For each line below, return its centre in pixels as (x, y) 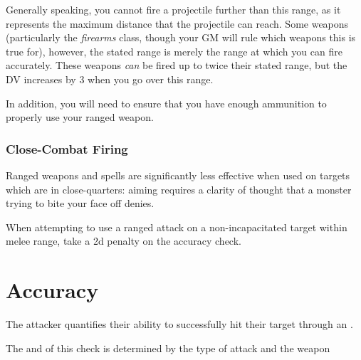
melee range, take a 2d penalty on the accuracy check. (124, 241)
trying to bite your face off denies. (80, 203)
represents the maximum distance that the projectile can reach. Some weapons (177, 23)
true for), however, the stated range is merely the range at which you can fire (174, 51)
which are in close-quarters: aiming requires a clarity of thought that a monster (179, 189)
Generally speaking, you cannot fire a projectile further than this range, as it (173, 9)
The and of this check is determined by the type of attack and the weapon (168, 348)
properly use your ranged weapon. (80, 117)
